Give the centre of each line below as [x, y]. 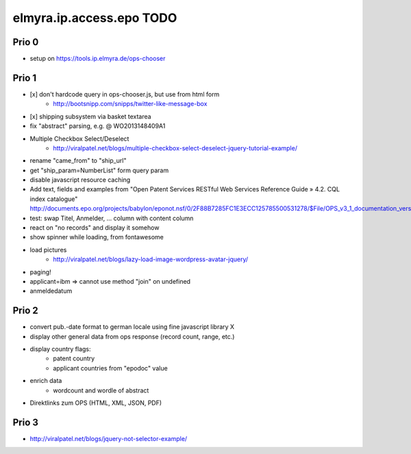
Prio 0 [26, 42]
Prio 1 [25, 78]
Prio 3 [26, 422]
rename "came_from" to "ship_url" [78, 161]
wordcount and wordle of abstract [101, 390]
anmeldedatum [51, 291]
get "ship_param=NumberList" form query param [99, 170]
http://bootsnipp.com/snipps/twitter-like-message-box [130, 104]
